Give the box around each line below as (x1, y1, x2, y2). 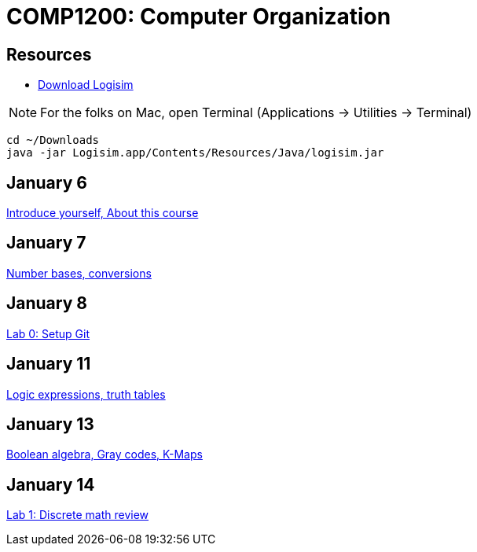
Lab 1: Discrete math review (6, 508, 149, 522)
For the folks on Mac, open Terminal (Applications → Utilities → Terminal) (40, 105, 472, 121)
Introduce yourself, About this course (6, 206, 199, 220)
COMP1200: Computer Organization (6, 3, 391, 30)
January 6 (6, 172, 87, 193)
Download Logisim (38, 78, 134, 92)
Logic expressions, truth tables (6, 387, 166, 401)
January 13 (6, 414, 94, 434)
